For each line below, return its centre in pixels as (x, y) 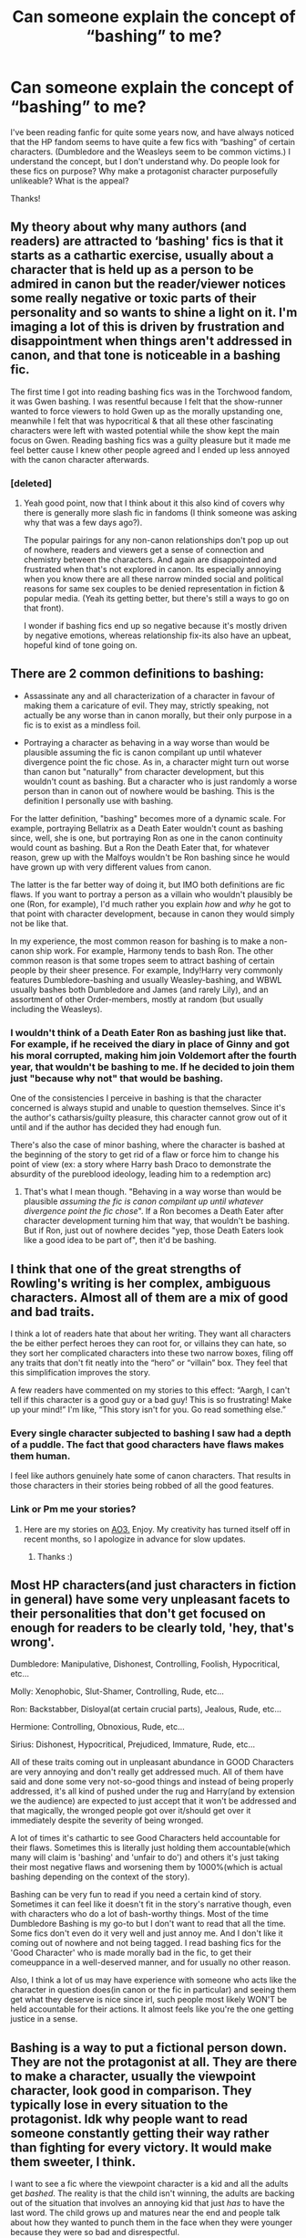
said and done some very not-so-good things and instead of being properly (152, 1782)
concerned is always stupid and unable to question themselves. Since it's (148, 1108)
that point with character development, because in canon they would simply (153, 914)
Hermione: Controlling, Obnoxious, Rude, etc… (97, 1727)
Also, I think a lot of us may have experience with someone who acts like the (153, 1980)
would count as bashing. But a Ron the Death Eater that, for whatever (140, 847)
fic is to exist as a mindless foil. (82, 725)
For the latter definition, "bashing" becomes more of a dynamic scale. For (148, 818)
